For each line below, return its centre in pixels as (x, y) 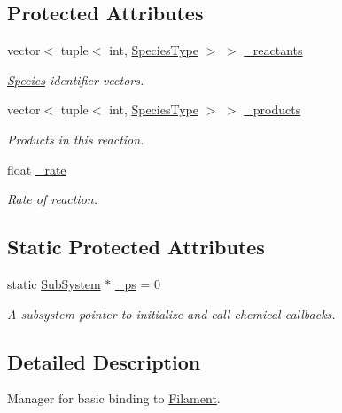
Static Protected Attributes (136, 247)
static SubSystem (54, 283)
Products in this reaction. (76, 139)
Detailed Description (104, 361)
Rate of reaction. (52, 199)
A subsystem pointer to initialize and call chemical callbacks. (171, 313)
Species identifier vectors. (76, 79)
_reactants (273, 50)
